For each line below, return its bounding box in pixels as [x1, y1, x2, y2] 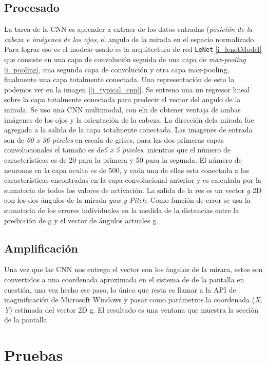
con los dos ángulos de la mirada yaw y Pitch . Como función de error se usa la [4, 195, 251, 205]
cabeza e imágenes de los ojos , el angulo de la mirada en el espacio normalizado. [4, 33, 256, 44]
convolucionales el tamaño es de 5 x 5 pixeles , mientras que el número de [4, 144, 231, 155]
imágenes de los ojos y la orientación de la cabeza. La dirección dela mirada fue [4, 114, 254, 125]
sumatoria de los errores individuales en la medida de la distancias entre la [4, 204, 239, 215]
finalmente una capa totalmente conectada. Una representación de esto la [4, 74, 235, 85]
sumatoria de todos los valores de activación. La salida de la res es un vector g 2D [4, 184, 262, 195]
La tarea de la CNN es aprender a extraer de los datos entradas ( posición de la [4, 24, 253, 34]
